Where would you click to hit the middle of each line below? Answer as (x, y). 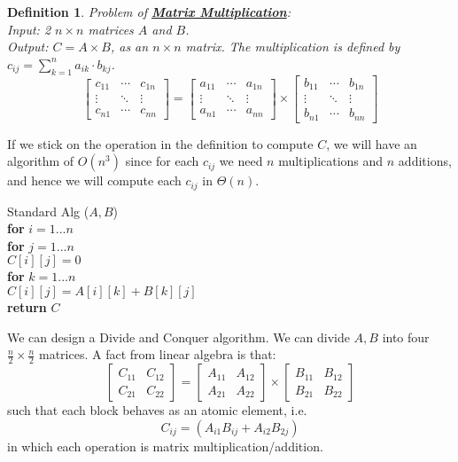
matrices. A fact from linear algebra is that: (158, 354)
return (27, 307)
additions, (425, 161)
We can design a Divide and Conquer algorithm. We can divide (179, 337)
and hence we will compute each (94, 180)
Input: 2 (29, 29)
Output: (28, 47)
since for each (162, 161)
